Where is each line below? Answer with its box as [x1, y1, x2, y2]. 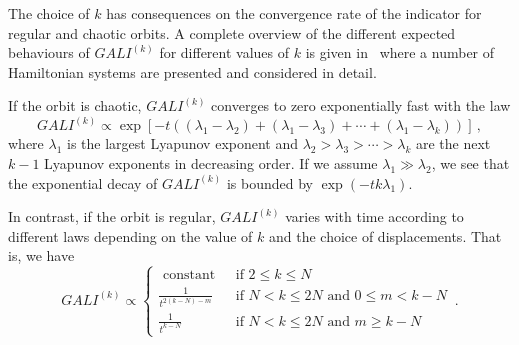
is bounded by [226, 172, 313, 193]
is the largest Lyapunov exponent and [67, 133, 299, 154]
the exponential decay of [8, 172, 158, 193]
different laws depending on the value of [8, 225, 253, 246]
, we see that [431, 153, 510, 173]
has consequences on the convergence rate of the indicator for [106, 3, 482, 23]
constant [163, 268, 216, 283]
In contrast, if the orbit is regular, [8, 206, 216, 227]
